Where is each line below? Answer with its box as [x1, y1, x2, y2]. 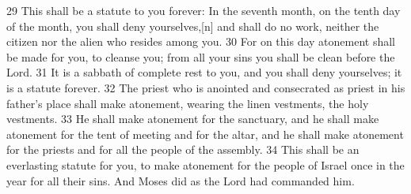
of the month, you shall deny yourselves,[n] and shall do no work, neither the [6, 17, 379, 34]
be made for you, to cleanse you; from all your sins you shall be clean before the [6, 48, 395, 65]
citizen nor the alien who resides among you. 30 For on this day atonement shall [6, 33, 395, 50]
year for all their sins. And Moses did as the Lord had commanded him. [6, 172, 355, 188]
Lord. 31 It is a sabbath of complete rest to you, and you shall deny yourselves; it [6, 64, 402, 80]
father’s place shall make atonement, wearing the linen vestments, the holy [6, 95, 369, 111]
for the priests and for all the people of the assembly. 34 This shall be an [6, 141, 360, 158]
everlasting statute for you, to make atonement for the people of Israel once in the [6, 156, 405, 173]
